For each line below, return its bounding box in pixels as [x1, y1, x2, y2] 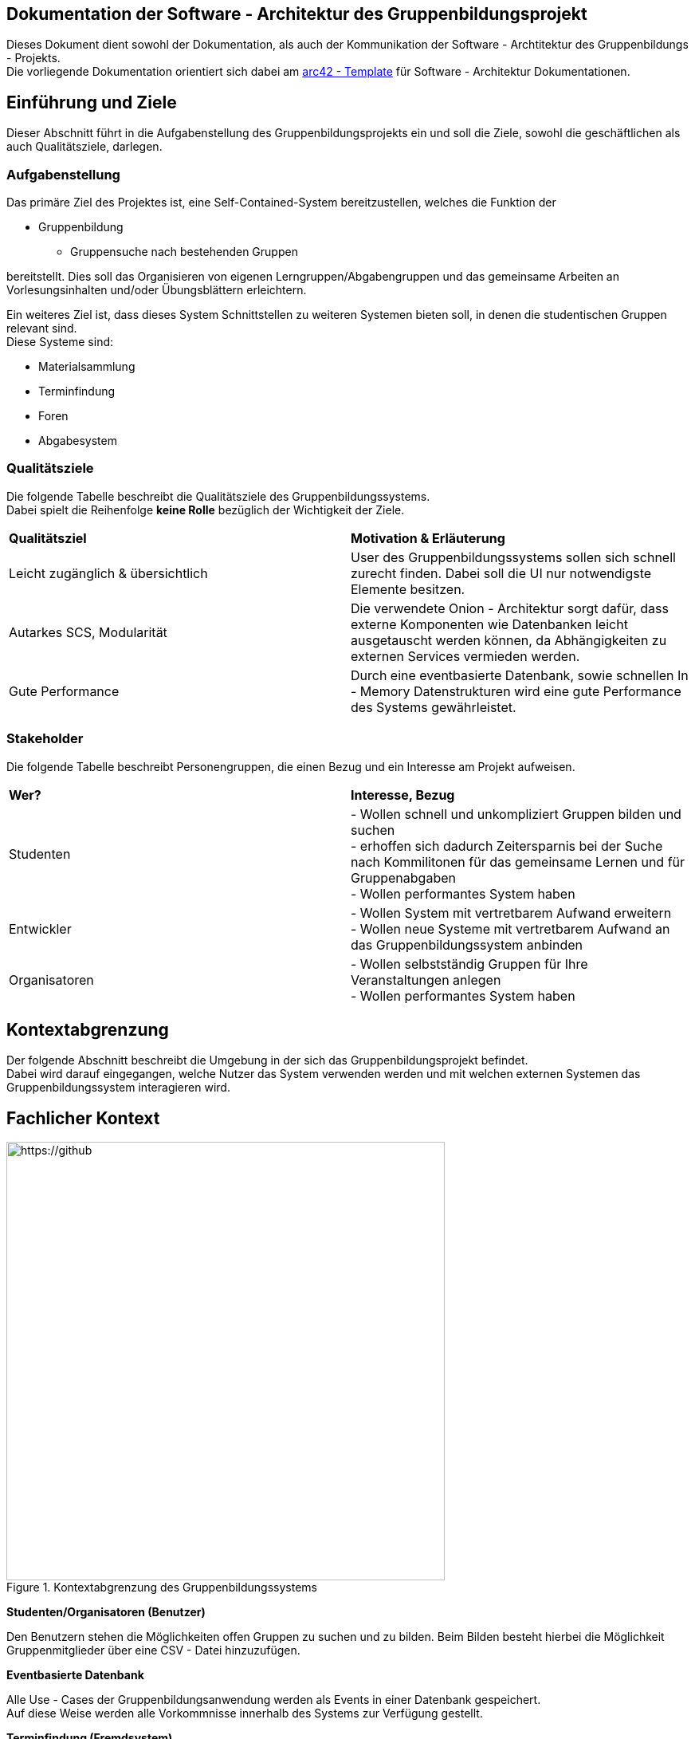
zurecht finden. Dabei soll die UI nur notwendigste [351, 565, 652, 581]
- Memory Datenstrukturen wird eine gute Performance [351, 683, 681, 699]
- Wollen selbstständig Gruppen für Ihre [351, 955, 588, 972]
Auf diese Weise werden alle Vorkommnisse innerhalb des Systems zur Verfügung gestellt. [6, 1706, 483, 1721]
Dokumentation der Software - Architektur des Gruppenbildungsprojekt [6, 4, 587, 24]
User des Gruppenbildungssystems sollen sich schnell [351, 549, 676, 565]
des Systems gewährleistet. [351, 698, 516, 715]
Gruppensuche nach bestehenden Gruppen [70, 245, 298, 259]
